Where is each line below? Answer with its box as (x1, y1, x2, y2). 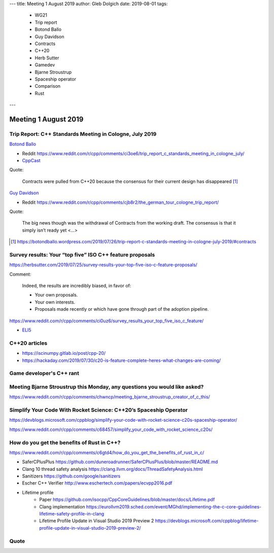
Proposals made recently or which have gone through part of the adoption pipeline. (35, 306, 209, 312)
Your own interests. (35, 299, 76, 305)
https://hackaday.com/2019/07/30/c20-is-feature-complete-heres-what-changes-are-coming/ (22, 357, 221, 363)
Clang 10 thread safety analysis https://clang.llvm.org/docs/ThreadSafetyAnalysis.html (22, 466, 203, 472)
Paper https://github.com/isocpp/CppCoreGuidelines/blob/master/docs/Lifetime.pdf (39, 497, 215, 503)
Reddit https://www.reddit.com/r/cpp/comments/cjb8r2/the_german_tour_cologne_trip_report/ (22, 199, 219, 205)
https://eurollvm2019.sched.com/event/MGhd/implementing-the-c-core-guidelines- (86, 503, 262, 509)
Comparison (35, 83, 61, 89)
